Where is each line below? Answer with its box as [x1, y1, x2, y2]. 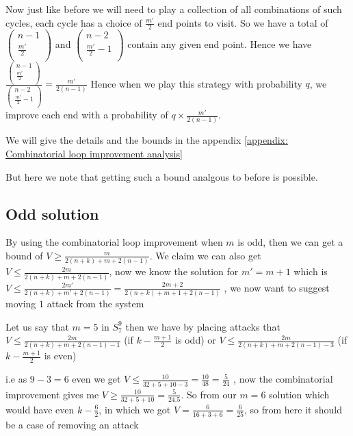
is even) [44, 348, 77, 363]
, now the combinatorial [233, 372, 333, 386]
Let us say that [5, 319, 69, 333]
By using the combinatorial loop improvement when [5, 235, 223, 249]
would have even [5, 402, 75, 416]
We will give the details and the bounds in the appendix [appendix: [5, 133, 288, 147]
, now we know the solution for [109, 264, 239, 279]
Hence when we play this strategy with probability [90, 76, 302, 90]
